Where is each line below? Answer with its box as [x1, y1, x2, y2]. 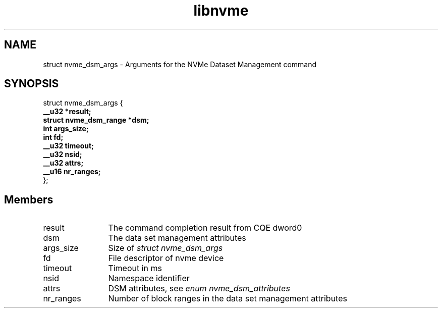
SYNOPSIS [4, 77, 59, 90]
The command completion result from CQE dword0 [108, 223, 302, 233]
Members [4, 193, 53, 206]
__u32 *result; [43, 107, 91, 116]
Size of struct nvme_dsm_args [108, 243, 223, 253]
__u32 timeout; [43, 141, 94, 150]
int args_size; [43, 124, 89, 133]
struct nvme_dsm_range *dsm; [43, 116, 149, 125]
